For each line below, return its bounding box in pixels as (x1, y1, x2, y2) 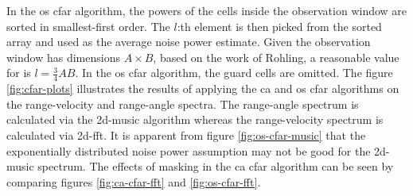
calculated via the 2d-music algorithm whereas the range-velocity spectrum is (6, 111, 384, 128)
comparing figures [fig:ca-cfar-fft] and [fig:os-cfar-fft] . (6, 173, 261, 190)
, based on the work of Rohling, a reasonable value (153, 48, 399, 65)
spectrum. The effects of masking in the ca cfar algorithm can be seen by (37, 158, 394, 175)
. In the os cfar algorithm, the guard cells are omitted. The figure (75, 64, 393, 81)
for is (6, 64, 31, 81)
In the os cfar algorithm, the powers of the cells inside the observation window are (6, 2, 407, 18)
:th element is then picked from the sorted (177, 17, 382, 34)
